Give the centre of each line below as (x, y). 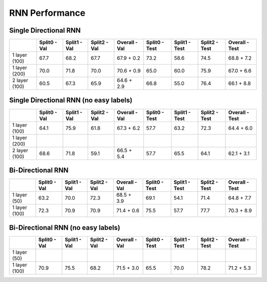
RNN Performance (47, 13)
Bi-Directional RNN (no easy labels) (65, 227)
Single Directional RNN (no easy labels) (71, 101)
